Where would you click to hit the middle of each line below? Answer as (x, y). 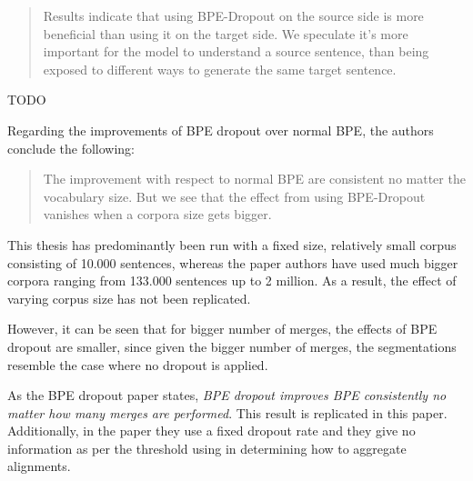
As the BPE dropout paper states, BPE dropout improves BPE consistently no (227, 395)
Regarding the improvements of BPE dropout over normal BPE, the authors (221, 130)
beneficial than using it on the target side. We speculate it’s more (226, 33)
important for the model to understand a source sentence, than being (236, 51)
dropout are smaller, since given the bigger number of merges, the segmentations (232, 346)
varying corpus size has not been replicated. (129, 298)
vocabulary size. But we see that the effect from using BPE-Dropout (234, 196)
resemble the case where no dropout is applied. (138, 364)
